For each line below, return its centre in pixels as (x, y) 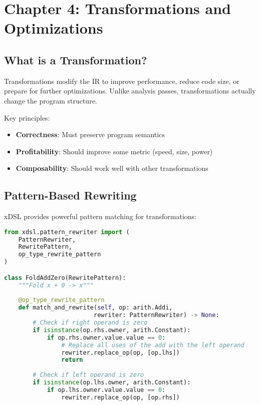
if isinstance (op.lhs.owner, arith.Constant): (112, 382)
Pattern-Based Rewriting (70, 195)
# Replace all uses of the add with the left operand (153, 345)
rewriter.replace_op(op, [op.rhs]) (120, 397)
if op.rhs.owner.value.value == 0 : (106, 337)
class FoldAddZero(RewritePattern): (65, 278)
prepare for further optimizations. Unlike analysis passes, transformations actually (130, 91)
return (72, 360)
